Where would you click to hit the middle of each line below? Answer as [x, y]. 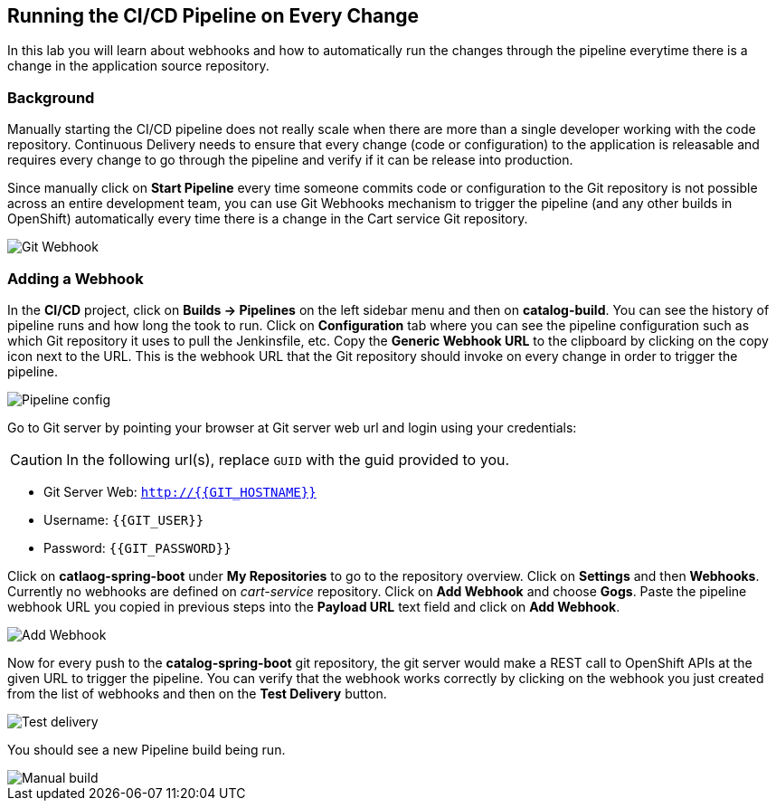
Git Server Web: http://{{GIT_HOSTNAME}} [180, 491]
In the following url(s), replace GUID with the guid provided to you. [288, 459]
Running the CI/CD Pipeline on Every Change [213, 16]
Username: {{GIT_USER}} [124, 519]
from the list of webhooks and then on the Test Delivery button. [197, 693]
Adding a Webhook [76, 278]
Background [51, 97]
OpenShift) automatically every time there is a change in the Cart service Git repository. [268, 219]
